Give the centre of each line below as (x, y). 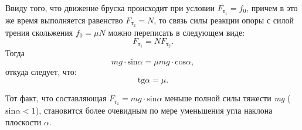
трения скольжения (39, 32)
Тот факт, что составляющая (56, 98)
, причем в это (272, 8)
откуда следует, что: (41, 71)
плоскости (23, 122)
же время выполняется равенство (64, 20)
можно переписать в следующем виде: (177, 32)
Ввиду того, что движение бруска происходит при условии (110, 8)
